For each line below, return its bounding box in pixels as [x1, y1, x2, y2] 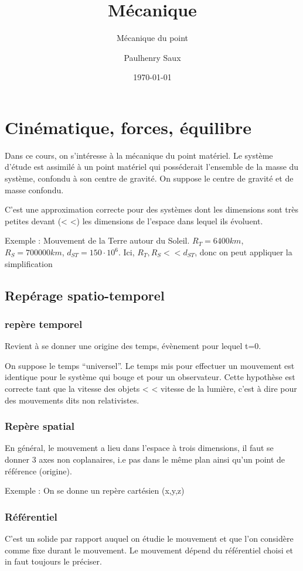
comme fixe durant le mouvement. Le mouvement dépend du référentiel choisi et [5, 543, 293, 556]
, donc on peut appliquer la [195, 246, 292, 258]
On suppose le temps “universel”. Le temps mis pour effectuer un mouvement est [5, 359, 295, 371]
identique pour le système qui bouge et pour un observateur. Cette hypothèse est [5, 371, 295, 383]
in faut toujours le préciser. [5, 555, 102, 567]
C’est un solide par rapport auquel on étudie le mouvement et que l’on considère [5, 532, 294, 544]
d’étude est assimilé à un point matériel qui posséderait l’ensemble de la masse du [5, 160, 299, 173]
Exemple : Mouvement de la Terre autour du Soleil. [5, 234, 190, 247]
